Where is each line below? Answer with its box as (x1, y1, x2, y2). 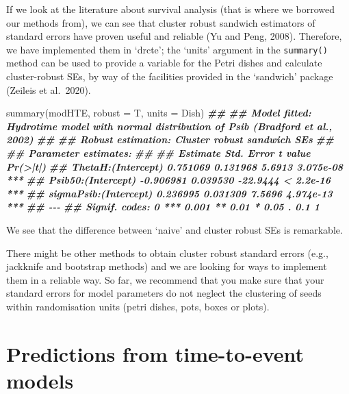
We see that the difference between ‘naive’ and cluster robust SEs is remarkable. (6, 222, 343, 236)
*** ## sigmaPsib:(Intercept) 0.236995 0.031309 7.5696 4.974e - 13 (6, 186, 333, 200)
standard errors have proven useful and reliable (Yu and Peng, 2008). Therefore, (6, 29, 342, 43)
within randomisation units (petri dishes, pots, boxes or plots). (6, 299, 270, 313)
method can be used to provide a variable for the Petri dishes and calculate (6, 56, 322, 70)
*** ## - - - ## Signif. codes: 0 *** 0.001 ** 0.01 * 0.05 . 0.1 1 (6, 199, 320, 214)
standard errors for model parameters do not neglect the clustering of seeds (6, 286, 322, 300)
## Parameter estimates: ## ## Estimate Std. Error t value (6, 146, 311, 160)
